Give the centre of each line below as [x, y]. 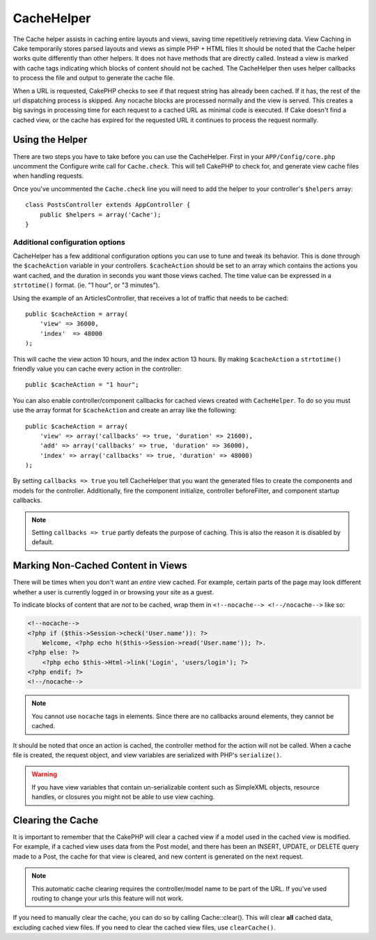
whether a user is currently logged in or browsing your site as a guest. [113, 592]
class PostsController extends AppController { [108, 205]
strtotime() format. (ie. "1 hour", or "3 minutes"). [86, 285]
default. [43, 542]
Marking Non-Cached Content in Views [100, 565]
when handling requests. [48, 176]
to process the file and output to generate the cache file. [94, 78]
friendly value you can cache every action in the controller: [97, 369]
